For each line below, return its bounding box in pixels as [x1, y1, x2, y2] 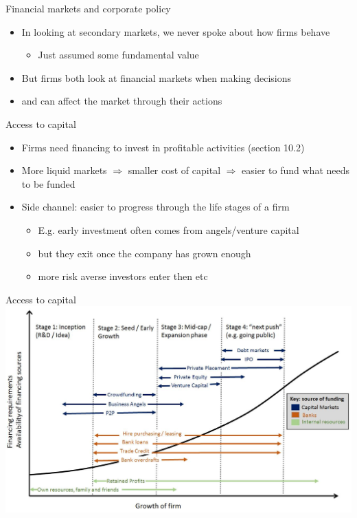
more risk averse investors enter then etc [38, 269, 208, 283]
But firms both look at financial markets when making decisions [21, 70, 291, 85]
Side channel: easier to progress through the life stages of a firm [21, 199, 290, 214]
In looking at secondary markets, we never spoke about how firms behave [21, 24, 330, 39]
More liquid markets [21, 163, 107, 177]
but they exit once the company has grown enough [38, 246, 251, 260]
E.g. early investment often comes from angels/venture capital [38, 222, 299, 237]
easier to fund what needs [242, 163, 350, 177]
